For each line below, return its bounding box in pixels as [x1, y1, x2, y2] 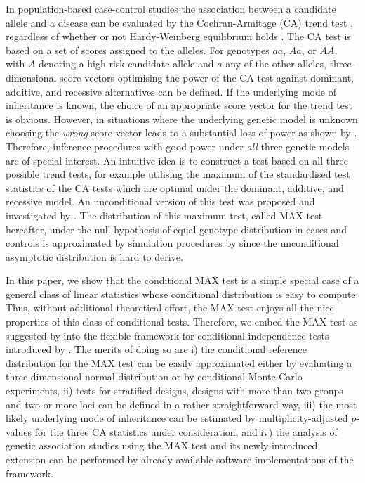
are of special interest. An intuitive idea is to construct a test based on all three [6, 153, 348, 167]
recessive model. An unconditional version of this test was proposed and [6, 194, 315, 209]
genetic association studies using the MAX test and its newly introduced [6, 438, 318, 453]
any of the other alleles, [225, 56, 326, 71]
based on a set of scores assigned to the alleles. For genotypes [6, 42, 270, 57]
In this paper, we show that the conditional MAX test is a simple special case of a [6, 273, 359, 288]
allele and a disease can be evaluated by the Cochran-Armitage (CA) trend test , [6, 15, 353, 30]
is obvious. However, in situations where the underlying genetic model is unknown [6, 111, 358, 126]
